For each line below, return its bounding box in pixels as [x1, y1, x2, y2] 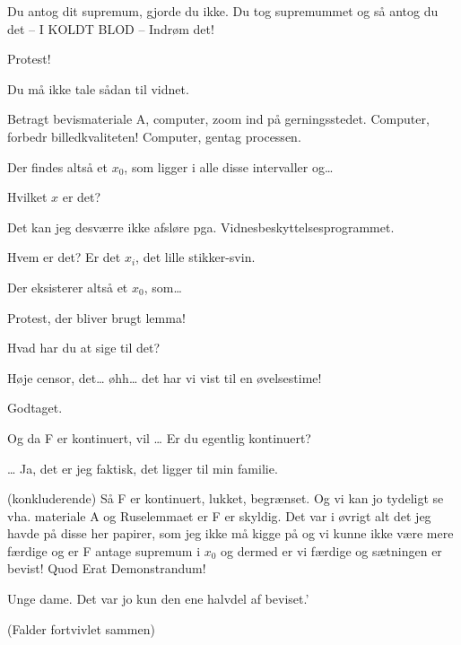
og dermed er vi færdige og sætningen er [221, 541, 442, 560]
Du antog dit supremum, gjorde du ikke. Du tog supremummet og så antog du [7, 2, 439, 20]
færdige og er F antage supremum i [7, 541, 201, 560]
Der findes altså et [7, 157, 108, 176]
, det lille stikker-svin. [135, 248, 256, 266]
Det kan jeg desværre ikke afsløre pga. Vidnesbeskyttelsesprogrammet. [7, 217, 395, 236]
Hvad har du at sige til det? [7, 338, 161, 357]
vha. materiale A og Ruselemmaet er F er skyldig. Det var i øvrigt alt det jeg [7, 506, 431, 525]
